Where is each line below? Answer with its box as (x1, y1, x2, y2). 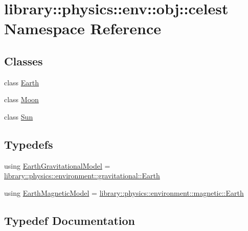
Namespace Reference (4, 18, 161, 39)
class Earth (4, 77, 39, 87)
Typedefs (4, 136, 53, 152)
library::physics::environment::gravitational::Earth (4, 170, 160, 181)
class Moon (4, 94, 39, 105)
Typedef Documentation (4, 212, 135, 228)
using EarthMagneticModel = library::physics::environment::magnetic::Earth (4, 187, 244, 198)
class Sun (4, 111, 33, 122)
